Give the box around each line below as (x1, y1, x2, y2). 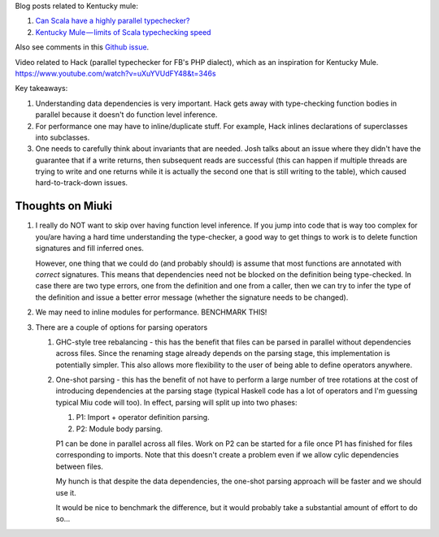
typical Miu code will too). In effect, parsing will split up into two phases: (55, 397, 298, 407)
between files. (55, 461, 103, 471)
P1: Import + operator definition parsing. (76, 413, 211, 422)
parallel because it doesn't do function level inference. (35, 110, 218, 119)
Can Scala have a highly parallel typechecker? (35, 16, 190, 26)
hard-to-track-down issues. (35, 178, 128, 188)
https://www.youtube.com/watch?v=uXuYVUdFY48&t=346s (15, 68, 216, 78)
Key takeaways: (15, 84, 68, 93)
